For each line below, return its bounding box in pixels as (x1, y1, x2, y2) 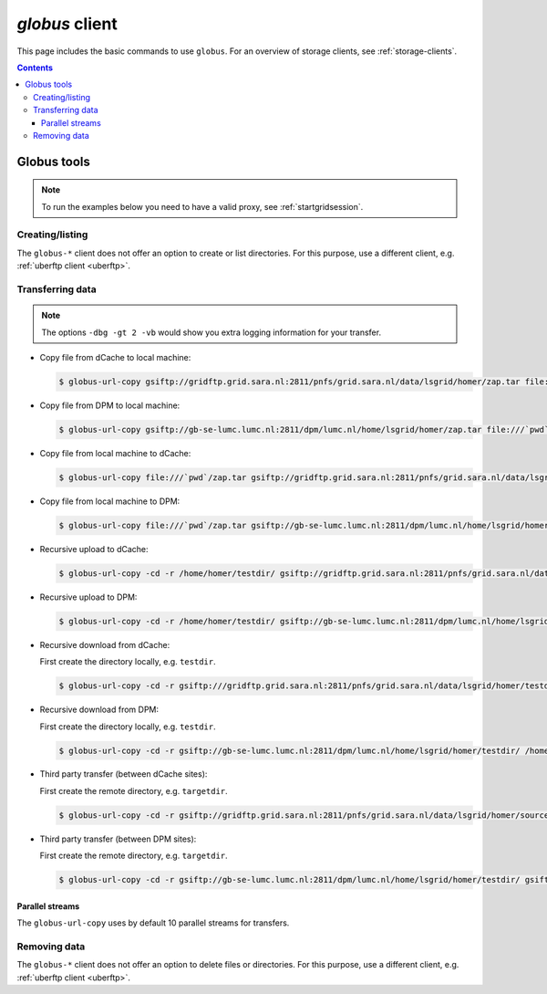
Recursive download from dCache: (39, 639, 170, 650)
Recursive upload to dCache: (39, 543, 150, 554)
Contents (16, 62, 54, 73)
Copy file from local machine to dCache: (39, 447, 191, 458)
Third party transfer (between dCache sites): (39, 769, 208, 780)
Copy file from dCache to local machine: (39, 351, 191, 362)
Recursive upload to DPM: (39, 591, 138, 602)
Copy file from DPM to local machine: (39, 400, 181, 411)
